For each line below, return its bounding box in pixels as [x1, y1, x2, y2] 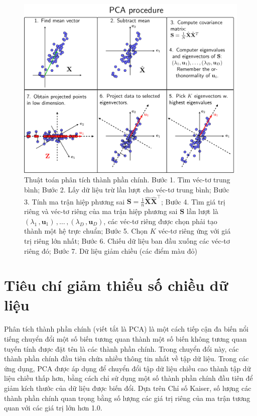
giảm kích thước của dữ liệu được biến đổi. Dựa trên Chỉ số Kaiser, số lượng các [4, 382, 251, 393]
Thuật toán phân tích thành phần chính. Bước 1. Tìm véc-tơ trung [24, 174, 230, 185]
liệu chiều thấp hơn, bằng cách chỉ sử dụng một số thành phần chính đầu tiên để [4, 373, 253, 383]
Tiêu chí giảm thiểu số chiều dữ [4, 275, 228, 295]
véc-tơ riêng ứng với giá [158, 226, 231, 236]
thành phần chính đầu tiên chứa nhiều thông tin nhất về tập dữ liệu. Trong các [4, 353, 249, 364]
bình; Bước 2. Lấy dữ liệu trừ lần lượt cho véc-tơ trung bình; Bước [24, 184, 229, 194]
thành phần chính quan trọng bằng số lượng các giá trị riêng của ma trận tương [4, 392, 250, 403]
